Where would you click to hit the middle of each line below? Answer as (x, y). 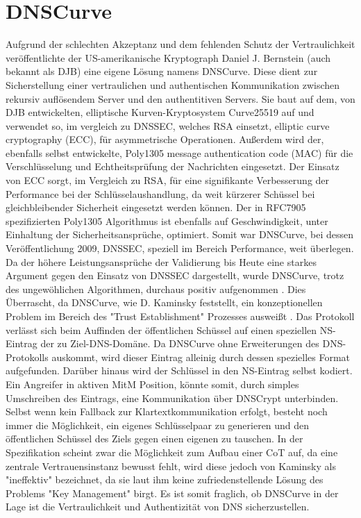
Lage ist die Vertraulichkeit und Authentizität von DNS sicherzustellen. (158, 507)
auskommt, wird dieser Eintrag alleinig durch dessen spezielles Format (201, 357)
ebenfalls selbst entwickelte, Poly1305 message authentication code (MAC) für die (179, 152)
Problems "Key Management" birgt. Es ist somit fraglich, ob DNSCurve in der (172, 493)
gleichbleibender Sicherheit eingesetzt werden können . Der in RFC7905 (156, 207)
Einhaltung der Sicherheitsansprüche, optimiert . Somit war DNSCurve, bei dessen (180, 234)
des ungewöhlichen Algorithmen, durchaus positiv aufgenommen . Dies (156, 289)
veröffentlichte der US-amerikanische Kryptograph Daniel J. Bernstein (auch (168, 57)
